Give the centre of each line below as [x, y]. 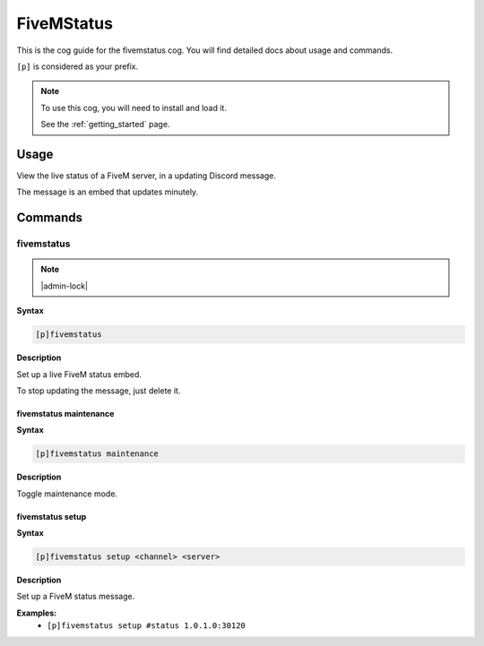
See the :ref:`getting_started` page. [105, 125]
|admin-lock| [65, 286]
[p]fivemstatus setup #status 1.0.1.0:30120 [147, 626]
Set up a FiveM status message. [76, 597]
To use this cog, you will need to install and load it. [134, 108]
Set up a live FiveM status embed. [79, 374]
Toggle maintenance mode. [67, 494]
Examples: [37, 613]
